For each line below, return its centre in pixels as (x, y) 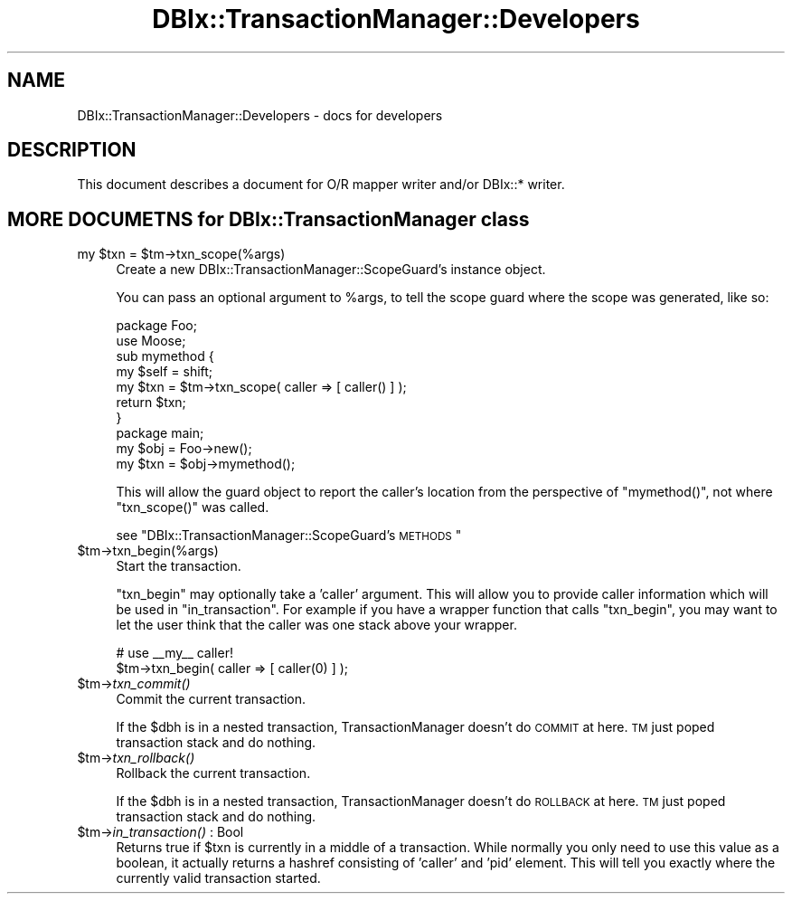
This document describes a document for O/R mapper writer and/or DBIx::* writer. (321, 185)
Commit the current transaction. (211, 699)
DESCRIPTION (72, 150)
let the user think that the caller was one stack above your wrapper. (316, 625)
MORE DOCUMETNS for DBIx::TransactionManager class (269, 219)
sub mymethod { (165, 356)
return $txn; (151, 403)
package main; (160, 433)
